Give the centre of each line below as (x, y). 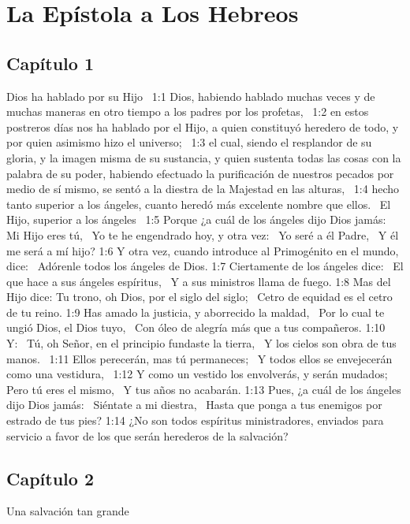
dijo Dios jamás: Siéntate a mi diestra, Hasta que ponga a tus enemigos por (194, 405)
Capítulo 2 (50, 478)
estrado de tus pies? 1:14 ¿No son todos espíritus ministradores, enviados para (195, 420)
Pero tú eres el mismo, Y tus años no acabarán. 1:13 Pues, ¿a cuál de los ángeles (204, 389)
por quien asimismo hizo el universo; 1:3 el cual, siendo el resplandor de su (189, 142)
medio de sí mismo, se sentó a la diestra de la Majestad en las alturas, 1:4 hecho (203, 189)
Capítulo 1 (50, 63)
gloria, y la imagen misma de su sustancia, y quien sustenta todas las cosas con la (204, 157)
